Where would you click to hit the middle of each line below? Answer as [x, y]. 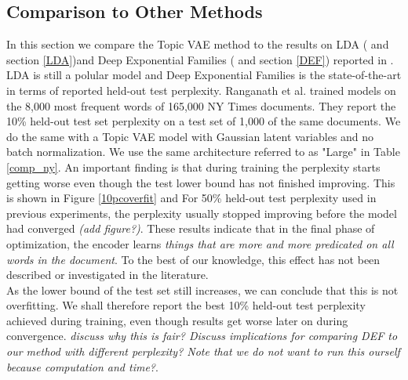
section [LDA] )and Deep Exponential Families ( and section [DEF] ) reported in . [200, 59]
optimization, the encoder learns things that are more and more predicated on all [200, 243]
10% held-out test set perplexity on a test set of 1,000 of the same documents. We [204, 121]
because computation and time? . [82, 366]
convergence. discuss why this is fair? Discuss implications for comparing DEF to [202, 336]
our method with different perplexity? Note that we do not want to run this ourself [203, 351]
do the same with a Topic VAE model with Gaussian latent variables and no [190, 136]
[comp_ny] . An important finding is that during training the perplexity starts [193, 166]
